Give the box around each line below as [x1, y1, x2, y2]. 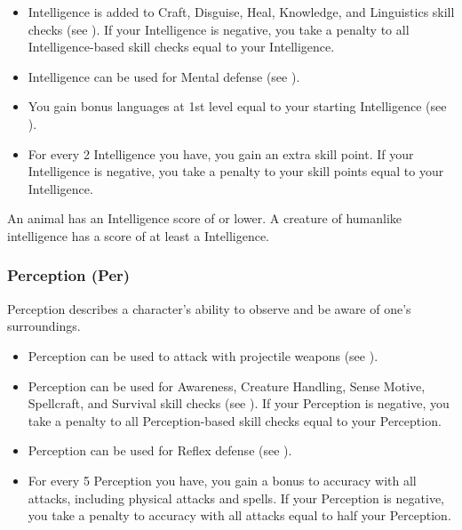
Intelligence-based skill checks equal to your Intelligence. [28, 37, 335, 56]
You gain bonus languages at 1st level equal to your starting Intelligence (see [28, 97, 447, 116]
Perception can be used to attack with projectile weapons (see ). [28, 346, 378, 365]
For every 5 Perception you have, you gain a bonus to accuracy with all [28, 470, 417, 489]
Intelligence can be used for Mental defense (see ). [28, 67, 300, 85]
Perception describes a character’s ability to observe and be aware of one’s [7, 299, 411, 317]
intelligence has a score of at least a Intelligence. [7, 226, 269, 245]
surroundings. [7, 317, 81, 335]
